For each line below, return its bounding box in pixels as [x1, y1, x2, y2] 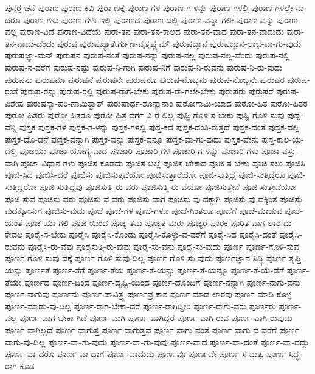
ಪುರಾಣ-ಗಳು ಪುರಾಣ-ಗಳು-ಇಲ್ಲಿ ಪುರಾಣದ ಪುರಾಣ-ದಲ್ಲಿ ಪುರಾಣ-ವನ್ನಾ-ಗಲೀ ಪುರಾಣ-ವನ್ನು [23, 13, 274, 26]
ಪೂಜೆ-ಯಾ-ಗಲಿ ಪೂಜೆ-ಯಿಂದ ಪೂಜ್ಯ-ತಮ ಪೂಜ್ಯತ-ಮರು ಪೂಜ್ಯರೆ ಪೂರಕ [25, 216, 228, 228]
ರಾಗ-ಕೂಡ [5, 359, 35, 372]
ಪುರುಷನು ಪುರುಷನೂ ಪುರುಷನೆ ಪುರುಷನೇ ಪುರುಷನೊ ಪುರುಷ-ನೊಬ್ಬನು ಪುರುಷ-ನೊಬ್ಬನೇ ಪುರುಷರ [5, 72, 285, 85]
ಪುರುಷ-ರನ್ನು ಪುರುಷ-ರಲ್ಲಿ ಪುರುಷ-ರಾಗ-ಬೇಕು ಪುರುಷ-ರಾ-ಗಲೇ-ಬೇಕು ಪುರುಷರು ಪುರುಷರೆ [21, 85, 274, 97]
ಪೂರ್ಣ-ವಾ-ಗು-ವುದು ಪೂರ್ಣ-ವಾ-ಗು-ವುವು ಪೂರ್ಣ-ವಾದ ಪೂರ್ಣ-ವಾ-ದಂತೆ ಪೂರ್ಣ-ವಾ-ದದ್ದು [48, 335, 309, 348]
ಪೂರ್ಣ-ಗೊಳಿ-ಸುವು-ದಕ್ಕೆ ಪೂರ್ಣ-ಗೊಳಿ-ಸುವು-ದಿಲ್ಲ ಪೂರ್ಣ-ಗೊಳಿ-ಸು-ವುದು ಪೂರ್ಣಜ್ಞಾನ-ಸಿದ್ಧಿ [5, 252, 264, 264]
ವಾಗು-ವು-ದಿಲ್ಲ [5, 335, 46, 348]
